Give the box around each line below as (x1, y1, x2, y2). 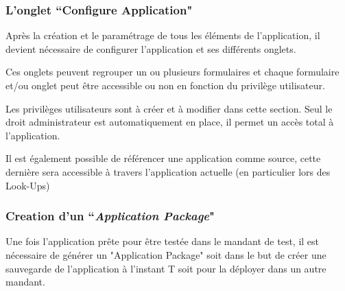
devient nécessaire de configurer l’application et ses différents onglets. (5, 41, 296, 56)
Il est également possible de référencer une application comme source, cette (5, 151, 321, 165)
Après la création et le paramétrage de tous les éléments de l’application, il (5, 28, 320, 43)
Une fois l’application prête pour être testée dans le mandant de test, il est (5, 234, 320, 248)
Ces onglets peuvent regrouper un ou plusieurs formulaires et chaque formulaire (5, 65, 340, 79)
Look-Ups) (5, 178, 50, 192)
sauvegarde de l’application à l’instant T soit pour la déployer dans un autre (5, 261, 326, 275)
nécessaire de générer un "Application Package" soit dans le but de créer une (5, 247, 326, 261)
